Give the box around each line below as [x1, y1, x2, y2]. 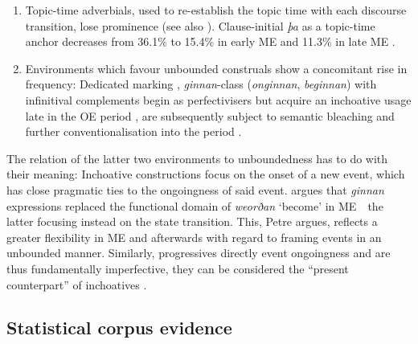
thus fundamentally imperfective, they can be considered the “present [6, 260, 349, 276]
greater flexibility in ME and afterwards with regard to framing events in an [6, 228, 382, 245]
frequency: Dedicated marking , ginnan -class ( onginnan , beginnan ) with [25, 76, 377, 92]
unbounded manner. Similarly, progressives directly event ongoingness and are [6, 244, 391, 261]
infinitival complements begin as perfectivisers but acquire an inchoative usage [25, 91, 412, 108]
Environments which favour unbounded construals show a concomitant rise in [25, 59, 408, 76]
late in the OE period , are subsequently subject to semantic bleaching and [25, 107, 395, 124]
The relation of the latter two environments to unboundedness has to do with [6, 149, 388, 166]
